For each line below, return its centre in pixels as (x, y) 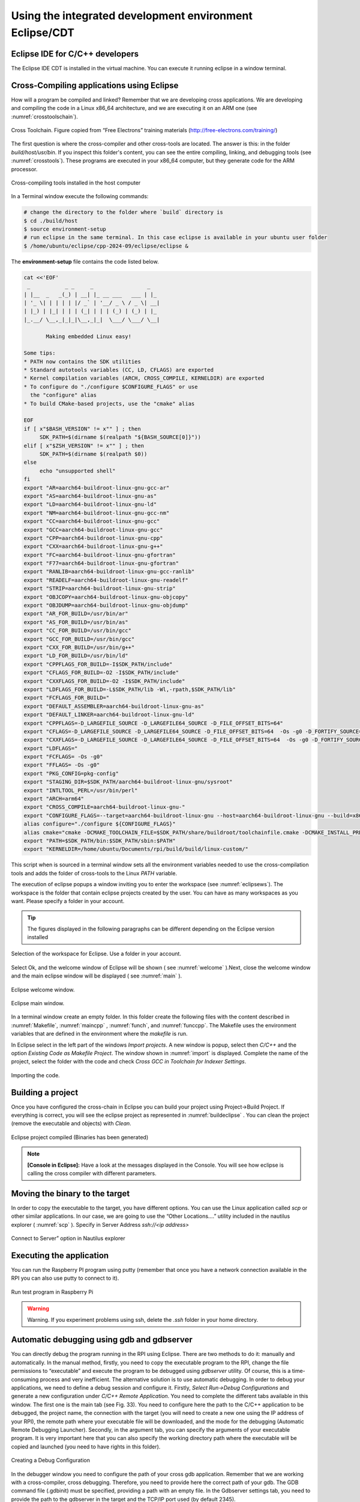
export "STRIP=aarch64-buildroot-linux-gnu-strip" (100, 588)
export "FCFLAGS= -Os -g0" (63, 757)
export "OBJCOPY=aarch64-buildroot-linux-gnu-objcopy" (106, 597)
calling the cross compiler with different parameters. (92, 1173)
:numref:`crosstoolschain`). (44, 117)
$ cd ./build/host (51, 220)
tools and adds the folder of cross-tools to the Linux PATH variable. (94, 873)
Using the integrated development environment (132, 16)
